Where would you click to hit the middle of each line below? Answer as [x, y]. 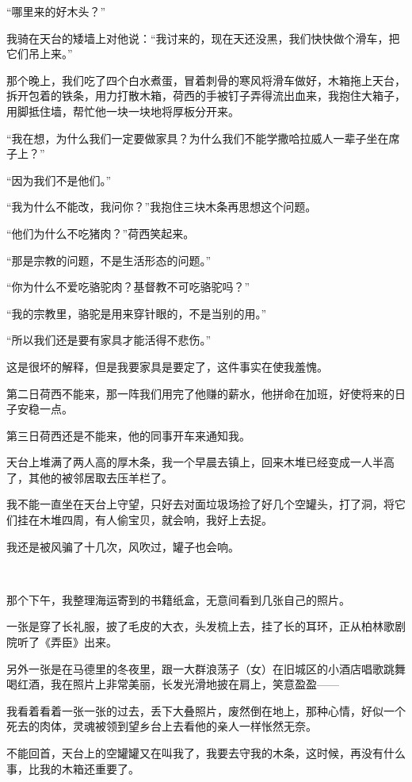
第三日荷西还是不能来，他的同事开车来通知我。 [128, 435]
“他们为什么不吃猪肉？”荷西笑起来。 [101, 233]
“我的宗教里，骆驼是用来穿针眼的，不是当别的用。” [137, 313]
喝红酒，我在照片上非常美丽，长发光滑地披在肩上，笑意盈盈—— [173, 684]
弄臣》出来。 [84, 642]
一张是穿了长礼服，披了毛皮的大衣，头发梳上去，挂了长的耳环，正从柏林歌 [200, 626]
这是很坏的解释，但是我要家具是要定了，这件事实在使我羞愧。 [167, 366]
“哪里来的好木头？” [56, 11]
